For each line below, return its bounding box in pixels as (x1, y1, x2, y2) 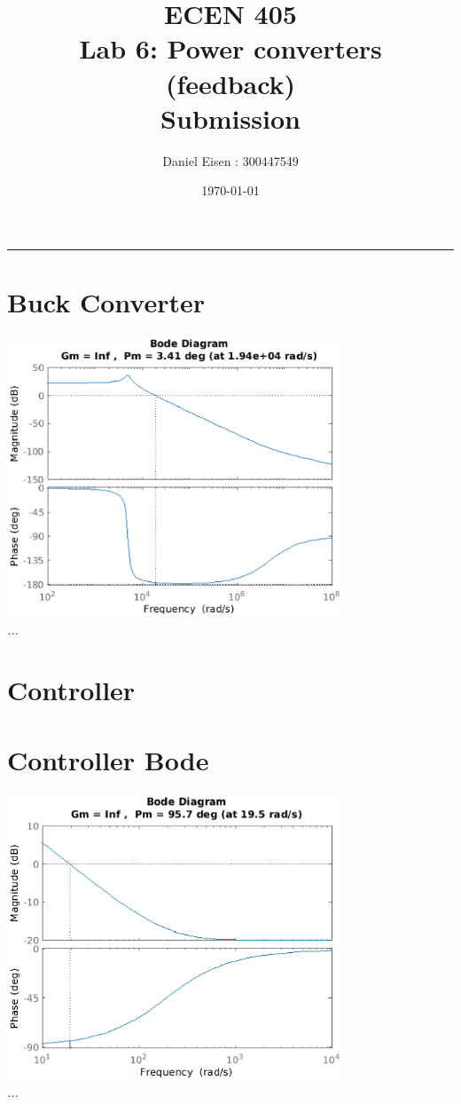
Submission (160, 99, 301, 136)
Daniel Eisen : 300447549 (162, 151, 299, 170)
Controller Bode (7, 741, 209, 777)
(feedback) (165, 65, 296, 101)
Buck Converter (7, 284, 205, 320)
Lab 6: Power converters (79, 30, 382, 67)
